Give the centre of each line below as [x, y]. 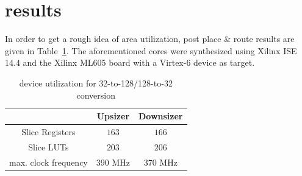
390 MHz [113, 162]
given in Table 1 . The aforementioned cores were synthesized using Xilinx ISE [151, 50]
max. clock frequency [49, 162]
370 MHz [160, 162]
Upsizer [113, 116]
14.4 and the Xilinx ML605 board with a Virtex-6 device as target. [130, 62]
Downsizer [160, 116]
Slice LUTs [49, 146]
